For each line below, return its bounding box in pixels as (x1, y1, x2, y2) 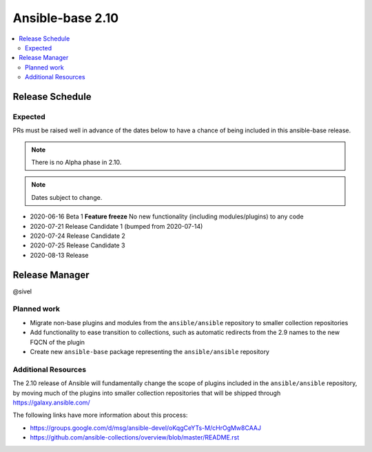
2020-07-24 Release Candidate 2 (30, 232, 125, 240)
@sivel (12, 287, 32, 296)
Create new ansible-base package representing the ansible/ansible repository (30, 348, 270, 356)
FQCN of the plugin (30, 338, 85, 346)
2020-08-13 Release (30, 251, 89, 259)
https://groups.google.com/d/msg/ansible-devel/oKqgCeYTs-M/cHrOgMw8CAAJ (30, 424, 262, 432)
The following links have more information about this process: (12, 411, 188, 420)
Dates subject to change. (31, 193, 103, 201)
